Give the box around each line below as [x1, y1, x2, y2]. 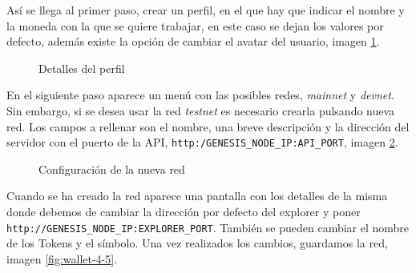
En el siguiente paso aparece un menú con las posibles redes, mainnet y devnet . [6, 86, 394, 103]
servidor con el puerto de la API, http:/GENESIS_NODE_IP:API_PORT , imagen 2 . [6, 134, 398, 151]
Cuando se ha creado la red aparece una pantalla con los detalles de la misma [6, 187, 388, 204]
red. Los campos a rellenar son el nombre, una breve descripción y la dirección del [6, 118, 410, 134]
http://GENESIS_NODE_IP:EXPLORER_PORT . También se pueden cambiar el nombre [6, 219, 410, 235]
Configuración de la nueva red [38, 160, 185, 177]
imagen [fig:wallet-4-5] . [6, 250, 118, 267]
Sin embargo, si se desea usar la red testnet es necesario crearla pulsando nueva [6, 102, 395, 118]
